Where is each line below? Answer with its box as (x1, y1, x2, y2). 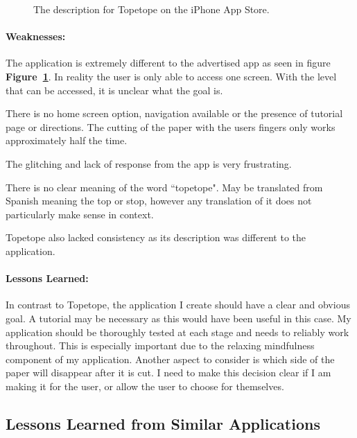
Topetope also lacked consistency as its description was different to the (6, 230, 306, 245)
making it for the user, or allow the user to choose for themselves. (6, 378, 284, 393)
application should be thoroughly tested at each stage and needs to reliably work (6, 324, 349, 339)
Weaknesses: (6, 29, 66, 44)
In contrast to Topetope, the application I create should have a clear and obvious (6, 297, 350, 312)
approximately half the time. (6, 133, 128, 148)
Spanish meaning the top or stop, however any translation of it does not (6, 193, 312, 208)
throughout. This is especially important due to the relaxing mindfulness (6, 338, 315, 353)
